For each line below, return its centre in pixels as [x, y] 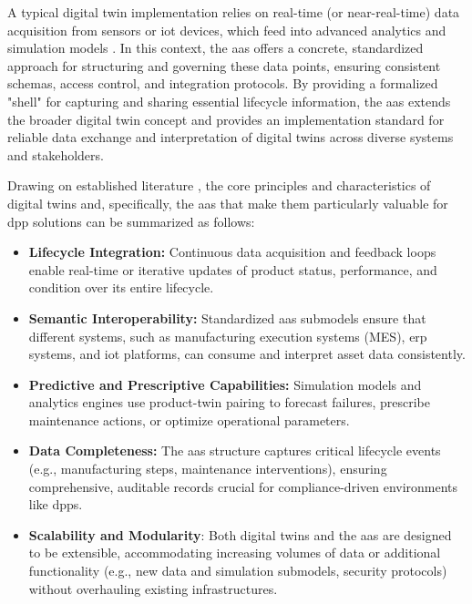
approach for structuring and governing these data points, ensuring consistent [224, 65]
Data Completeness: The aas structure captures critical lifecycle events [235, 450]
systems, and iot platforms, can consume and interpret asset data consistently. [247, 354]
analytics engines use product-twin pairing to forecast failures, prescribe [229, 402]
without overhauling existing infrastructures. [153, 588]
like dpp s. [56, 504]
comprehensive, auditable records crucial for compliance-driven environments [243, 486]
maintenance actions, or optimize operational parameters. [189, 420]
